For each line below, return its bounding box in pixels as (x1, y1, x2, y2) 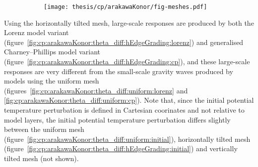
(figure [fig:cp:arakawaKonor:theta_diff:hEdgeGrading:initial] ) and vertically (4, 143, 238, 154)
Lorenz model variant (4, 27, 69, 38)
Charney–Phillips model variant (4, 46, 101, 57)
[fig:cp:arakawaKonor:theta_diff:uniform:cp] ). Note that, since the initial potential (4, 95, 254, 105)
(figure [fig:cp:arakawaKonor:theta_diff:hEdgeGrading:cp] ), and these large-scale (4, 56, 250, 67)
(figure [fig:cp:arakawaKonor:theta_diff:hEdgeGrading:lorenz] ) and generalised (4, 37, 244, 47)
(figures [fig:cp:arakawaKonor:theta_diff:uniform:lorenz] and (4, 85, 188, 95)
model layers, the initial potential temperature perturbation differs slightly (4, 114, 231, 125)
